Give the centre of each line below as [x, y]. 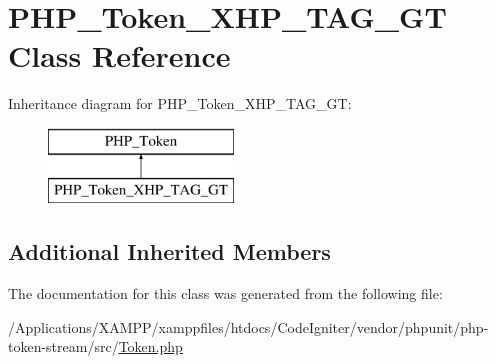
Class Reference [119, 55]
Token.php [150, 346]
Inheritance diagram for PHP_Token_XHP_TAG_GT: [180, 103]
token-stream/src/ [63, 346]
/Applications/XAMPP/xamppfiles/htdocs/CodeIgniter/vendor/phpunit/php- [248, 326]
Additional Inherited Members [169, 251]
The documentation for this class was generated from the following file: [225, 293]
